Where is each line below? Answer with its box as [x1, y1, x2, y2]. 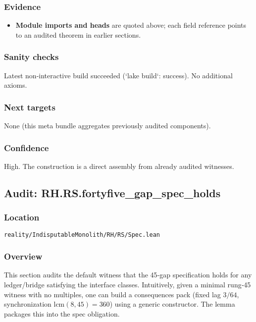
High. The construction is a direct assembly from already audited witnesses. [4, 161, 234, 171]
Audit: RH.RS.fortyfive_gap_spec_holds [4, 185, 221, 200]
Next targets [4, 101, 55, 113]
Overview [4, 250, 43, 263]
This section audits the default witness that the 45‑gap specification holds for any [4, 269, 252, 280]
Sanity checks [4, 51, 59, 63]
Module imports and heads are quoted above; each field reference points [15, 20, 247, 30]
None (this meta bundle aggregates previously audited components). [4, 120, 211, 131]
